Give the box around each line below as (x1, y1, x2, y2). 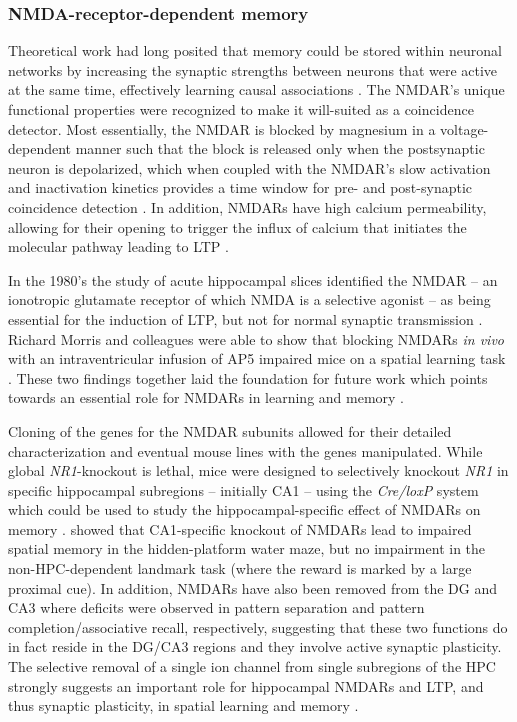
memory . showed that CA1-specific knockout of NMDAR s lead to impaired (8, 518, 472, 539)
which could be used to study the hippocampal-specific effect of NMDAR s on (8, 499, 481, 520)
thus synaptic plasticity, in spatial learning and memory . (8, 695, 359, 716)
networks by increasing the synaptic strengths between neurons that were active (8, 59, 498, 80)
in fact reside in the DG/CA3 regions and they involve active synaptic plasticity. (8, 636, 502, 657)
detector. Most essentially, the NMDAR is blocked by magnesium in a (8, 118, 436, 139)
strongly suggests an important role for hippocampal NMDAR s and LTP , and (8, 675, 484, 696)
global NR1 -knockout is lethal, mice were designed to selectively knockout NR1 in (8, 460, 509, 481)
